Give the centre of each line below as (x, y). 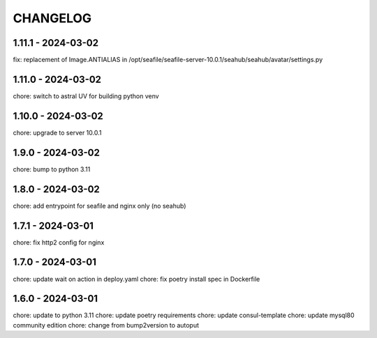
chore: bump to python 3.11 (52, 169)
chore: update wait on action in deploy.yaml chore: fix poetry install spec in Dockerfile (136, 279)
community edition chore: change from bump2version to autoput (106, 325)
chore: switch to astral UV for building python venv (86, 96)
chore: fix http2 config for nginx (59, 242)
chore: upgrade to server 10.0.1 (57, 132)
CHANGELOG (52, 18)
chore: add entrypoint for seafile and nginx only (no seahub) (99, 206)
